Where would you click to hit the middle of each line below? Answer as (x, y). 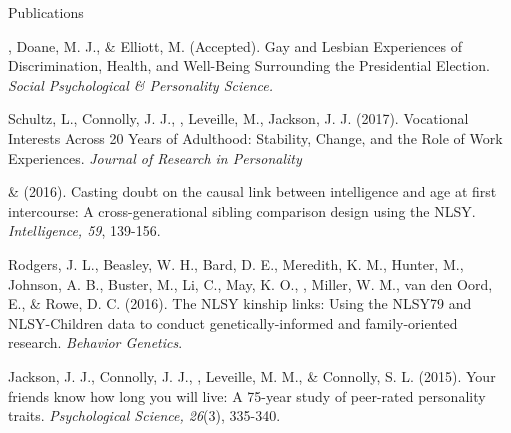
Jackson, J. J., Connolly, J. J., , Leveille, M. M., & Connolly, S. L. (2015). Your (252, 375)
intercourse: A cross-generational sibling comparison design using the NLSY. (242, 210)
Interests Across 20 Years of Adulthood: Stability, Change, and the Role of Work (255, 137)
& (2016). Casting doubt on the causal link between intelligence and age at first (252, 191)
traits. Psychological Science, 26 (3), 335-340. (144, 415)
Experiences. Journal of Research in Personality (155, 157)
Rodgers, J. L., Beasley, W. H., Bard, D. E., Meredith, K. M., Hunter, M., (236, 263)
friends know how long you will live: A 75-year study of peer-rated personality (247, 395)
